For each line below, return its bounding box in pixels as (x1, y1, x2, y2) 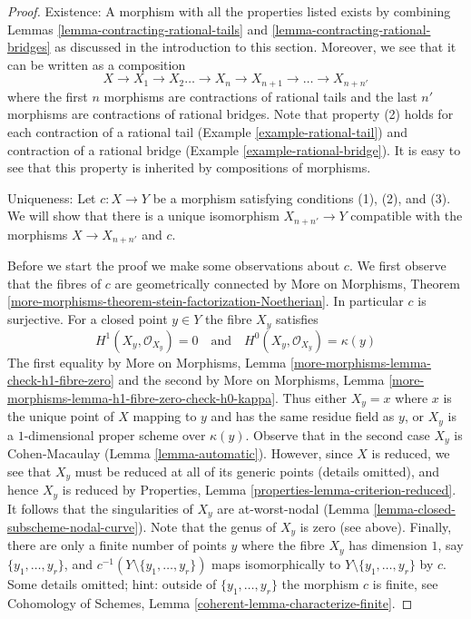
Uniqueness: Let (7, 188, 96, 207)
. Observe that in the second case (245, 425, 430, 444)
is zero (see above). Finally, (299, 517, 452, 536)
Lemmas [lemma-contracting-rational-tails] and (7, 19, 269, 38)
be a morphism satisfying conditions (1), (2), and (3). (152, 188, 451, 207)
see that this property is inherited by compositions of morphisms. (7, 158, 371, 177)
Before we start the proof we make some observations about (7, 256, 340, 275)
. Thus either (275, 388, 348, 407)
